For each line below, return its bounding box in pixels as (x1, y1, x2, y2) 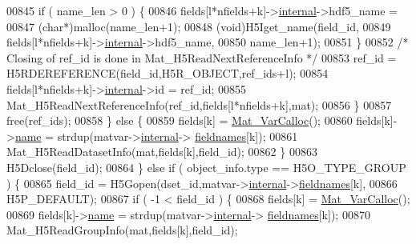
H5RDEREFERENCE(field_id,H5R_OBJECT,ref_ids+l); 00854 (6, 65, 329, 82)
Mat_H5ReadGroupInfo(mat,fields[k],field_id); (6, 222, 238, 238)
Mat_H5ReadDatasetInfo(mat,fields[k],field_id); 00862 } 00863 (6, 143, 317, 160)
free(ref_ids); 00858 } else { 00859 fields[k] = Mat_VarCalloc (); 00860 (6, 112, 353, 129)
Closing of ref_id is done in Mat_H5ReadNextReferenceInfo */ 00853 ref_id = (6, 49, 397, 66)
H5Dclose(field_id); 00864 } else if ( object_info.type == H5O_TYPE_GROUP (6, 158, 406, 175)
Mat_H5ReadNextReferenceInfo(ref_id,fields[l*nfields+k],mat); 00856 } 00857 (6, 96, 392, 113)
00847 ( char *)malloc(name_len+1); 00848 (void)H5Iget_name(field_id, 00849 (6, 18, 391, 34)
